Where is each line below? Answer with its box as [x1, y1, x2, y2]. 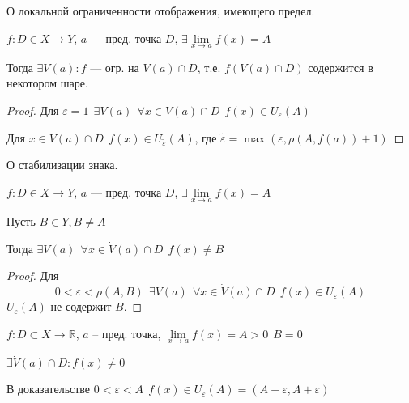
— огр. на [90, 58, 139, 75]
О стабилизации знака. [6, 156, 118, 173]
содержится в [308, 58, 373, 75]
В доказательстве [6, 380, 91, 397]
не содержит [50, 298, 112, 315]
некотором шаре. [6, 74, 88, 91]
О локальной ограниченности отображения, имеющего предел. [6, 2, 315, 19]
